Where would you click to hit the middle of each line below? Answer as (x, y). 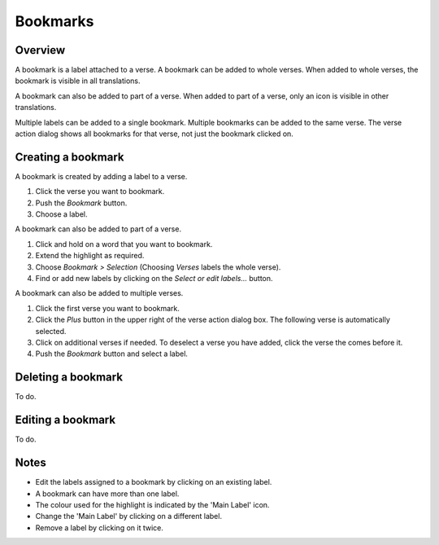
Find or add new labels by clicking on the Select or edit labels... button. (154, 279)
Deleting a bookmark (69, 378)
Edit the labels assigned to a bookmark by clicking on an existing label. (154, 482)
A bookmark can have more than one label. (107, 494)
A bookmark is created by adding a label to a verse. (101, 176)
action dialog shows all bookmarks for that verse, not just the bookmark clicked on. (154, 134)
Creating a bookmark (70, 157)
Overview (40, 50)
